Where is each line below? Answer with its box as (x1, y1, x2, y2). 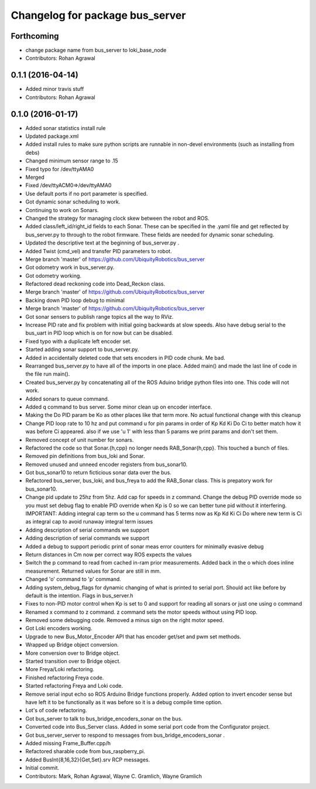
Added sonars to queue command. (25, 395, 109, 402)
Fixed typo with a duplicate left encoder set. (25, 338, 132, 345)
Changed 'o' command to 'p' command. (25, 576, 121, 583)
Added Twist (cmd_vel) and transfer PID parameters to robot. (25, 247, 172, 254)
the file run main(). (25, 370, 70, 378)
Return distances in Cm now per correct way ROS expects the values (25, 551, 192, 558)
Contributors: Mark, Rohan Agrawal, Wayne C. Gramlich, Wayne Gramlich (25, 773, 202, 780)
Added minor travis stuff (25, 86, 84, 93)
